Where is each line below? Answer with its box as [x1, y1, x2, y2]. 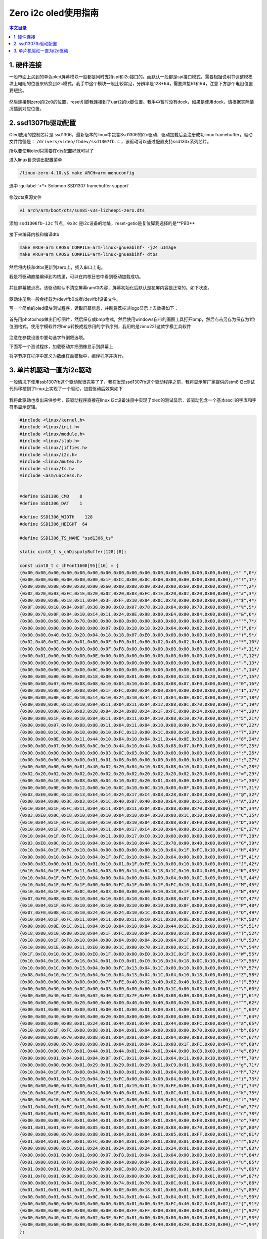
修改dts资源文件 [9, 194, 42, 200]
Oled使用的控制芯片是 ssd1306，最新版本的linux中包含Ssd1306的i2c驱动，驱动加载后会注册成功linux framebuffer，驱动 [9, 132, 253, 138]
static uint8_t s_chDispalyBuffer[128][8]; [19, 549, 127, 555]
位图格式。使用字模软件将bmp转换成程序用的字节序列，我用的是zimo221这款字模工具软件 [9, 323, 191, 329]
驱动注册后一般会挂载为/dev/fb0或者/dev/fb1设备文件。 [9, 296, 121, 302]
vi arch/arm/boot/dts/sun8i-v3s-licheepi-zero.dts [19, 207, 145, 213]
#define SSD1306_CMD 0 [19, 494, 83, 499]
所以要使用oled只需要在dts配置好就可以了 [9, 148, 94, 154]
